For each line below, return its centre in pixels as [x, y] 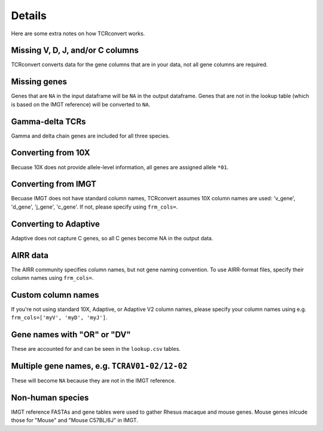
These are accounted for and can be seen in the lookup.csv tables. [96, 349]
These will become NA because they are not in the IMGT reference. [93, 381]
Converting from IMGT [54, 184]
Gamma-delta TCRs [48, 122]
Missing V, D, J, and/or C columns [75, 51]
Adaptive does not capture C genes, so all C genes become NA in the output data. [112, 238]
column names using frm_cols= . [52, 278]
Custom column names [55, 295]
